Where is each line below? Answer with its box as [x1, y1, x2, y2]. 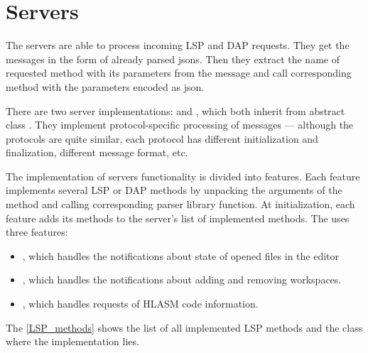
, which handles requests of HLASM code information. [22, 296, 259, 311]
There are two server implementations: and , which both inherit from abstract [6, 103, 345, 118]
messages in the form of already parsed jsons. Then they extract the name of [6, 51, 340, 66]
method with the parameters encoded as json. [6, 79, 205, 94]
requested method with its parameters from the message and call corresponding [6, 65, 352, 80]
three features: [6, 224, 68, 239]
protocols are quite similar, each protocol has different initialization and [6, 131, 318, 146]
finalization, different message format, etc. [6, 145, 188, 160]
